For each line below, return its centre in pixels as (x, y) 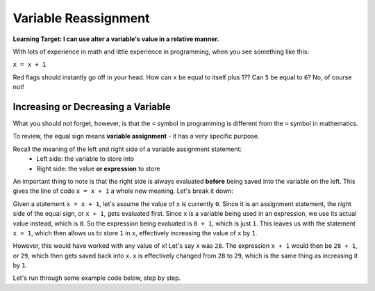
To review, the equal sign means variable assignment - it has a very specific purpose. (136, 136)
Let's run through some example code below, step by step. (97, 278)
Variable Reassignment (81, 18)
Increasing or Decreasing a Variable (92, 107)
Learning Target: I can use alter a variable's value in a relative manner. (116, 39)
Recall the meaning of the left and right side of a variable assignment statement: (127, 149)
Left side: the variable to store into (85, 159)
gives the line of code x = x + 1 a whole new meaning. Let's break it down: (123, 191)
